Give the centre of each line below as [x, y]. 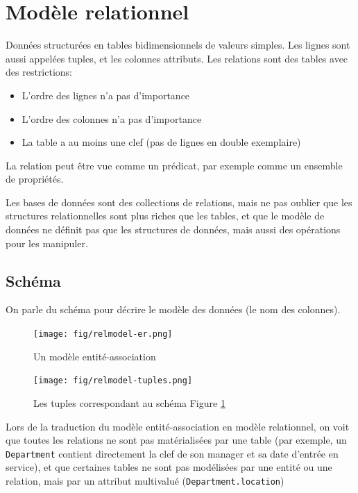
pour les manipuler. [47, 243]
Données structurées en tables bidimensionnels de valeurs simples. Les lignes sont [178, 45]
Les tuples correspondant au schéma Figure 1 [129, 402]
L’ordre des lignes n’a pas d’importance [106, 95]
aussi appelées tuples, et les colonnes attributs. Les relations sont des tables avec [177, 58]
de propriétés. [35, 179]
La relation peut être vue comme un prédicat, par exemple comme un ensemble [174, 165]
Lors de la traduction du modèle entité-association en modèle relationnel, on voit [178, 426]
